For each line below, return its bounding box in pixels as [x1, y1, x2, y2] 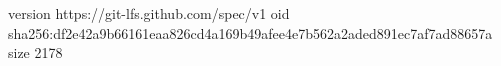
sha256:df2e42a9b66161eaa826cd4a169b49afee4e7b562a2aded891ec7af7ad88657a [8, 22, 493, 43]
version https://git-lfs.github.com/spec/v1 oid [8, 3, 290, 23]
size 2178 [8, 42, 63, 63]
